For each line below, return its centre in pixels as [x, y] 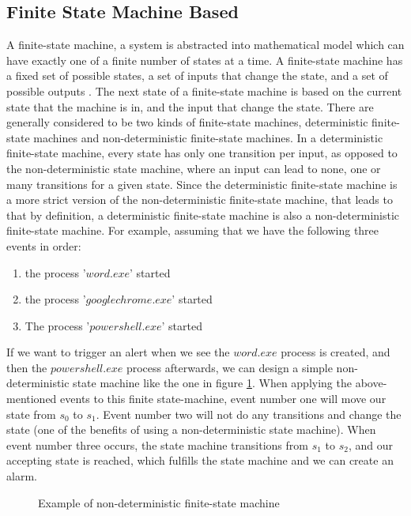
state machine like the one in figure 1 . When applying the [212, 383]
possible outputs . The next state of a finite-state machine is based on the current [204, 90]
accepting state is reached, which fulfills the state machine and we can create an [200, 460]
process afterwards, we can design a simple [229, 367]
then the [27, 367]
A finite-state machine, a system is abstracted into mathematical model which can [205, 45]
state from [31, 414]
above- [371, 383]
